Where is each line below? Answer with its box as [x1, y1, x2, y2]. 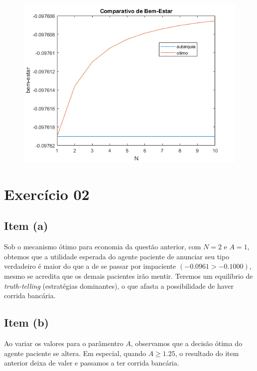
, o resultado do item [175, 348, 239, 358]
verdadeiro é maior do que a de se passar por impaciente [4, 261, 176, 271]
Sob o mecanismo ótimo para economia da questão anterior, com [4, 241, 201, 252]
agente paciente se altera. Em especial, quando [4, 348, 146, 358]
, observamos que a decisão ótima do [130, 338, 243, 348]
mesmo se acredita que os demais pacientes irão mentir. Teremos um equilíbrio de [4, 270, 253, 281]
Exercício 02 [4, 184, 90, 204]
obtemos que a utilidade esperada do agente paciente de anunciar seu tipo [4, 251, 230, 261]
